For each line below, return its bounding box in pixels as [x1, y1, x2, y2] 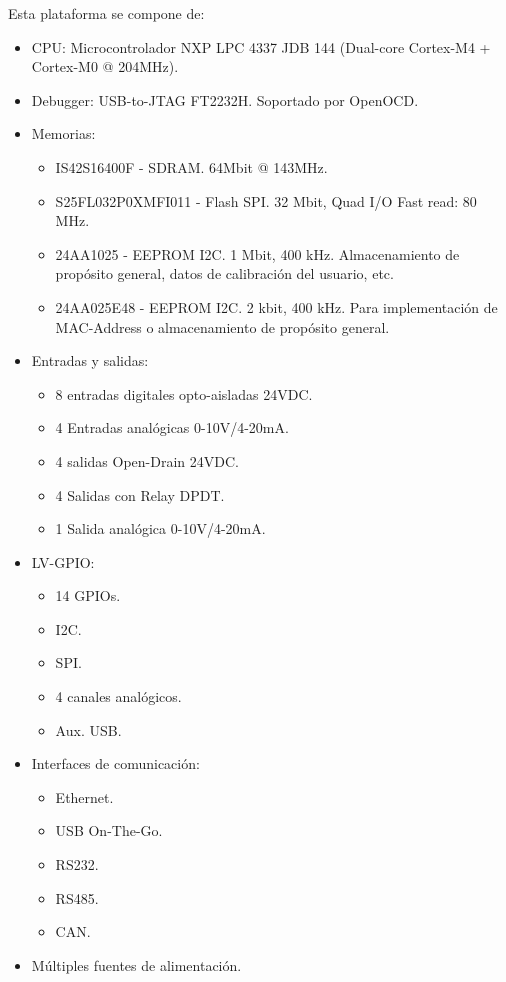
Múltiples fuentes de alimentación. [31, 954, 242, 975]
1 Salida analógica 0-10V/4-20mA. [55, 518, 266, 539]
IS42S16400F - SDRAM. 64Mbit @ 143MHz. [55, 156, 328, 177]
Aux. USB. [55, 719, 122, 740]
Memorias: [31, 123, 96, 144]
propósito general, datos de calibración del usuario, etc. [55, 263, 394, 284]
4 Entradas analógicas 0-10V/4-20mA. [55, 417, 289, 438]
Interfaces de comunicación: [31, 753, 200, 774]
